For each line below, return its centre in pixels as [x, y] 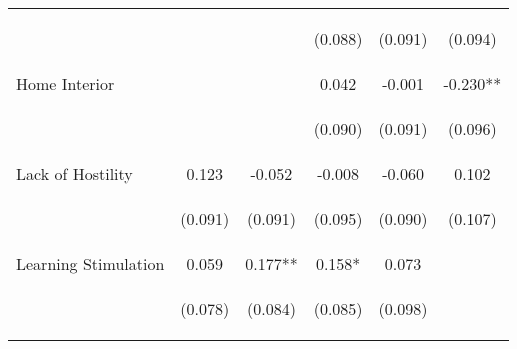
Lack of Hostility [74, 173]
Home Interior [65, 83]
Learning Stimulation [90, 263]
